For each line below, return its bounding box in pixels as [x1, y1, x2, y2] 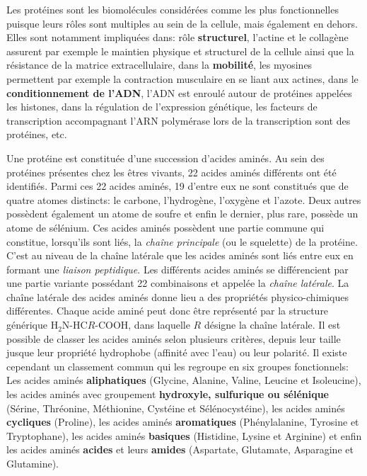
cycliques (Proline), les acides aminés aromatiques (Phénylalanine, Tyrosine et [6, 414, 359, 429]
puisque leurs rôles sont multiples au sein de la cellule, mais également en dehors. [6, 16, 358, 30]
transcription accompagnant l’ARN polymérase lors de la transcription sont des [6, 113, 351, 127]
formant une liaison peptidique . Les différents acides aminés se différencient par [6, 261, 349, 276]
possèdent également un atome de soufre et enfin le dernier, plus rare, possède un [6, 206, 359, 221]
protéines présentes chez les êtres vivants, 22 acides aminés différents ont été [6, 164, 337, 179]
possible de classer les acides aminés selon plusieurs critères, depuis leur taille [6, 331, 341, 346]
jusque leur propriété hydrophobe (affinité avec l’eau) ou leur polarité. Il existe [6, 345, 347, 360]
